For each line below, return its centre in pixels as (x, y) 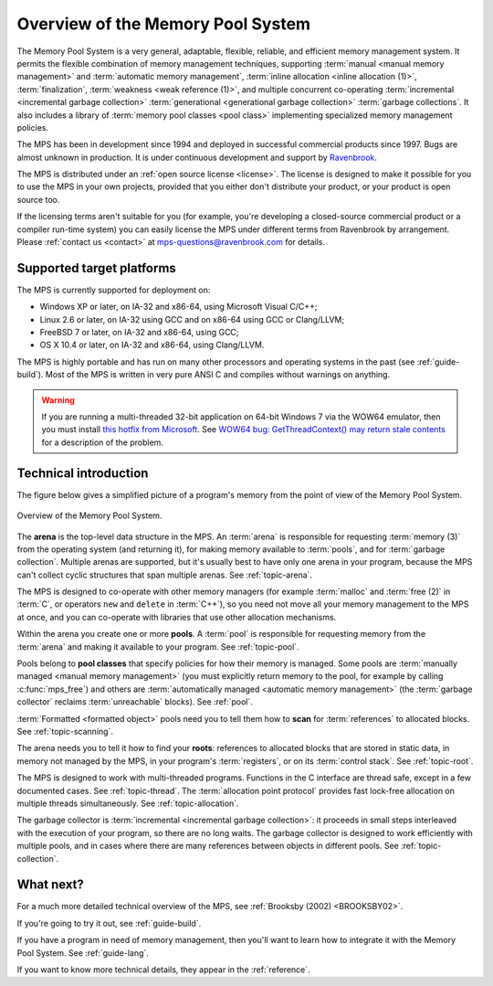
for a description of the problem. (103, 442)
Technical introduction (83, 473)
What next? (50, 885)
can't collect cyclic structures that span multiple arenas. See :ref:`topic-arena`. (165, 575)
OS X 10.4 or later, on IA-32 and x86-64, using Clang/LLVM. (152, 345)
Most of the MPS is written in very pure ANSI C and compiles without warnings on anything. (218, 375)
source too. (38, 199)
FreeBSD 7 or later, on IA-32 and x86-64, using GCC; (139, 333)
